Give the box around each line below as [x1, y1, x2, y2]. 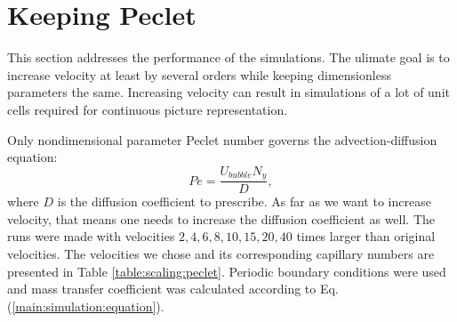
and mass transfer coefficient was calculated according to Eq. [7, 279, 339, 298]
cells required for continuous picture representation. [7, 100, 288, 118]
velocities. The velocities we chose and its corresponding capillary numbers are [7, 244, 435, 262]
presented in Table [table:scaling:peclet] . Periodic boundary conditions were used [7, 262, 446, 280]
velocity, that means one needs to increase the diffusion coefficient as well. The [7, 209, 436, 228]
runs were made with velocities [7, 227, 175, 246]
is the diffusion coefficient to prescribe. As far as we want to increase [57, 192, 431, 211]
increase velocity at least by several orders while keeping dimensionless [7, 65, 391, 84]
